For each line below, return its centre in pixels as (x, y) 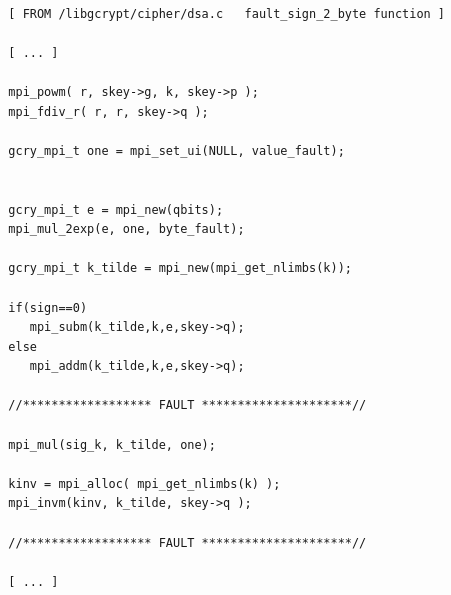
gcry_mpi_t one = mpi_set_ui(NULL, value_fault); (176, 150)
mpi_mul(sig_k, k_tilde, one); (112, 444)
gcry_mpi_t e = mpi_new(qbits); (116, 209)
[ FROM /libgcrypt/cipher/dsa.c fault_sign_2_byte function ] (227, 13)
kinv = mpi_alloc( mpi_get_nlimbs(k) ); (144, 483)
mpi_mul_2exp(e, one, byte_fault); (126, 229)
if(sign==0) (48, 307)
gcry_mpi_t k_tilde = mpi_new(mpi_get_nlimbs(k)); (180, 268)
